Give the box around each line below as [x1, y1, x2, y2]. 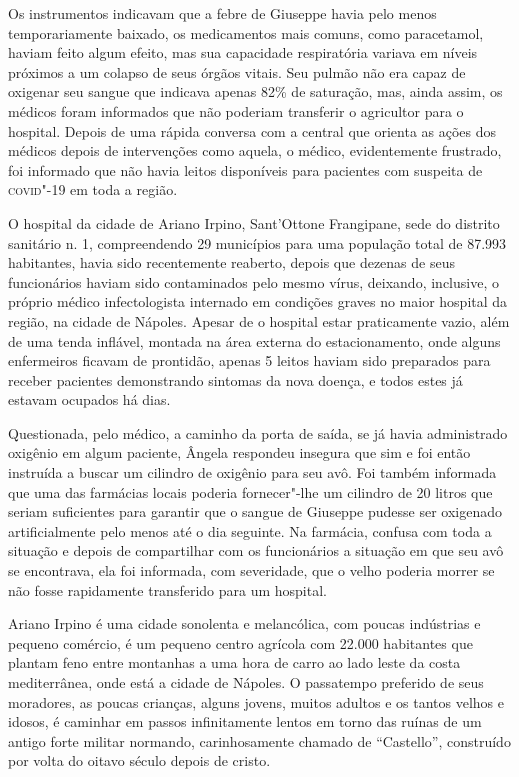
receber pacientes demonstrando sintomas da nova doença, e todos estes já [8, 369, 463, 390]
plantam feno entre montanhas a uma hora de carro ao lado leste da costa [8, 652, 461, 673]
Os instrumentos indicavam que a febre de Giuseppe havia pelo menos [8, 3, 437, 23]
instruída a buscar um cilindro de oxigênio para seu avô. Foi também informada [8, 462, 497, 483]
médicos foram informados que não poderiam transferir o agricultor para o [8, 100, 464, 121]
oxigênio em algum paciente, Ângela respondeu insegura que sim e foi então [8, 442, 471, 463]
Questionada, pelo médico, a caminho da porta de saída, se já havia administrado [8, 422, 508, 443]
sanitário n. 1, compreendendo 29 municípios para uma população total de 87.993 [8, 232, 507, 253]
